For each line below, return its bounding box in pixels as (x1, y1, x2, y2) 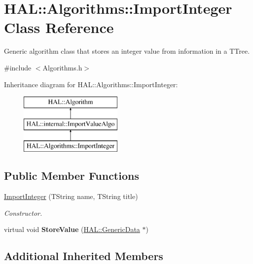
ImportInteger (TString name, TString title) (4, 191, 138, 201)
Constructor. (4, 207, 42, 218)
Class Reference (4, 17, 114, 37)
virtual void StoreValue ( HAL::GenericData (4, 224, 140, 234)
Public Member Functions (4, 168, 139, 183)
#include (4, 62, 32, 72)
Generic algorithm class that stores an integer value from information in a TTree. (4, 46, 250, 56)
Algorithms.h (42, 62, 82, 72)
